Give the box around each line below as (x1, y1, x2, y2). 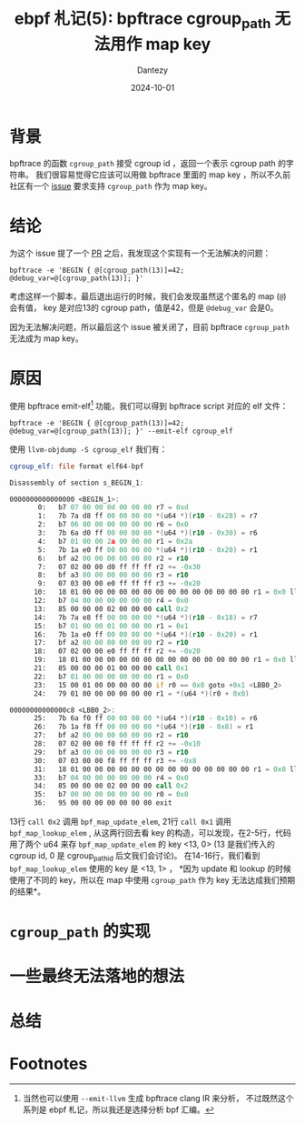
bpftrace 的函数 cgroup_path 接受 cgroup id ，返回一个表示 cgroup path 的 (9, 158, 287, 169)
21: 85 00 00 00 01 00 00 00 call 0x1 (33, 664, 189, 673)
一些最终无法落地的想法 (9, 966, 185, 987)
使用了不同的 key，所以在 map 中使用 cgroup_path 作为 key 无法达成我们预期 (9, 874, 296, 885)
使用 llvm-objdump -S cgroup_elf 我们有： (9, 443, 168, 455)
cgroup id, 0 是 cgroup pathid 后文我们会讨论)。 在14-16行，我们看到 (9, 850, 261, 863)
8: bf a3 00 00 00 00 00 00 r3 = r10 (37, 570, 189, 580)
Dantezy (136, 65, 169, 75)
